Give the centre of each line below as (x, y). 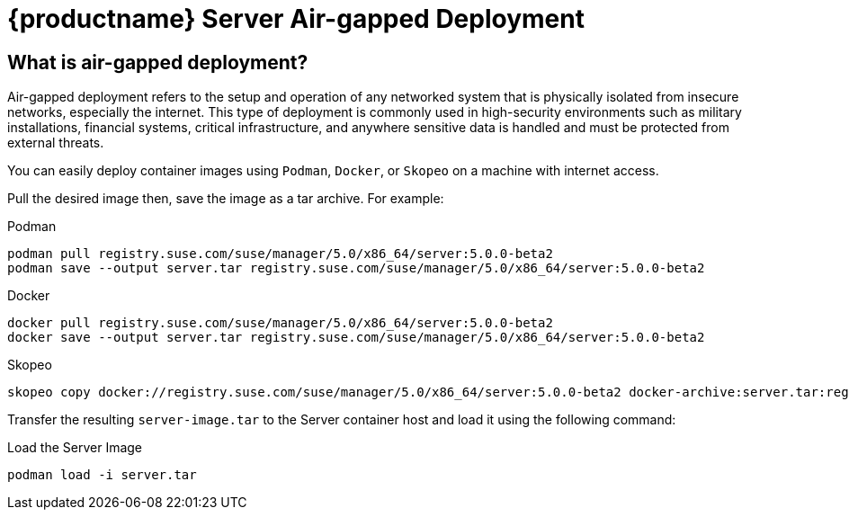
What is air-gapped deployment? (158, 62)
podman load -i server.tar (102, 475)
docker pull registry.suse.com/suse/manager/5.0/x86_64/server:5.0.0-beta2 (280, 323)
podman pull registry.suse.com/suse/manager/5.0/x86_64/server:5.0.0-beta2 (280, 254)
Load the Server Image (75, 448)
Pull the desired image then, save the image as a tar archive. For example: (226, 199)
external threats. (56, 143)
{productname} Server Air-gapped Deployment (296, 19)
